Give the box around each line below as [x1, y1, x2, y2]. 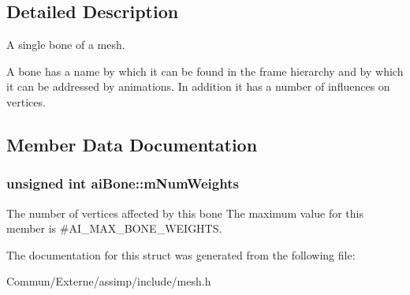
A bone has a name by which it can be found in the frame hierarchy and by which [6, 62, 404, 79]
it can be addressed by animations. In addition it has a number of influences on [6, 78, 390, 95]
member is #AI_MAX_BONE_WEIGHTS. [6, 220, 222, 237]
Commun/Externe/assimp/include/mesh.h [6, 273, 211, 289]
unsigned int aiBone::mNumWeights [6, 174, 239, 193]
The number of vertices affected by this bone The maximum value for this [6, 204, 363, 221]
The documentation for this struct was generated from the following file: [6, 246, 356, 263]
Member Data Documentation [6, 132, 258, 156]
